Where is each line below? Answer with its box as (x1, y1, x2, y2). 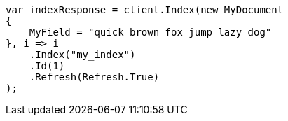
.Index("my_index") (29, 49, 136, 60)
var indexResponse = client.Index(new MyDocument (6, 4, 284, 15)
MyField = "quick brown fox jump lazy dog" (29, 27, 272, 38)
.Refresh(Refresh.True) (29, 71, 160, 83)
